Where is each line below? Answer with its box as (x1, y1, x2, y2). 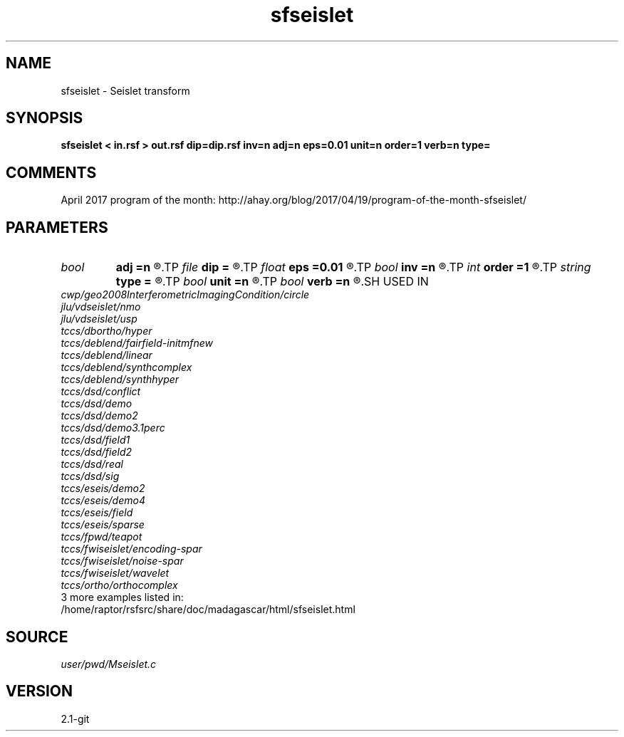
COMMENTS (6, 163, 97, 182)
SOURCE (6, 627, 68, 646)
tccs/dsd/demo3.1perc (61, 422, 165, 434)
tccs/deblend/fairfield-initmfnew (61, 337, 213, 350)
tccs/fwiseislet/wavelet (61, 567, 170, 580)
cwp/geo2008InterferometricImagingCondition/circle (61, 288, 310, 301)
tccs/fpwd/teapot (61, 530, 142, 543)
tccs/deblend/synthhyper (61, 373, 180, 386)
